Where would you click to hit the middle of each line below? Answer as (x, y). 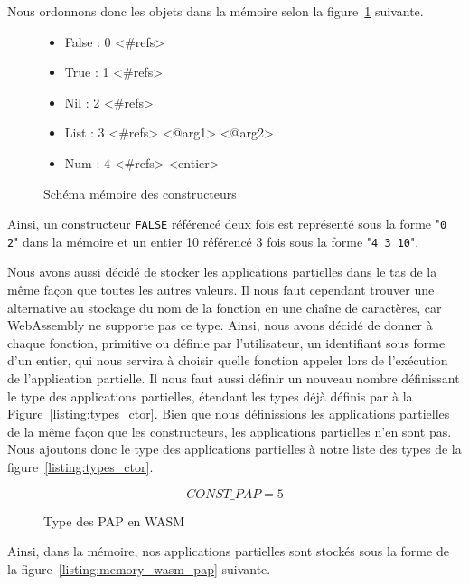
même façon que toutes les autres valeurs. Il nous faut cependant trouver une (221, 290)
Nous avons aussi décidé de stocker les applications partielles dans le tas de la (222, 272)
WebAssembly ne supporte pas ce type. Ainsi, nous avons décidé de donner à (220, 325)
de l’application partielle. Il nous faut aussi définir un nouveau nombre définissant (234, 378)
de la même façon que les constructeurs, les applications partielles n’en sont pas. (230, 431)
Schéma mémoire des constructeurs (140, 193)
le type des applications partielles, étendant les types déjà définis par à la (210, 396)
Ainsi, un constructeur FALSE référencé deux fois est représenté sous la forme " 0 (227, 224)
